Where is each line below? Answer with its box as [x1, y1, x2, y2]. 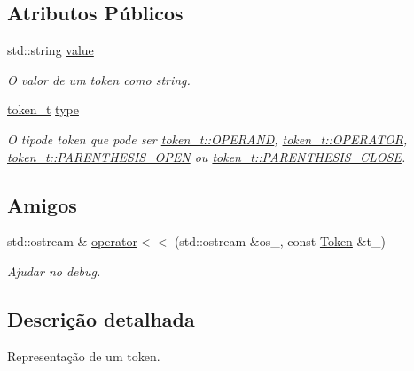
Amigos [7, 190, 77, 218]
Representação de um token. [7, 346, 160, 365]
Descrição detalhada [7, 305, 195, 332]
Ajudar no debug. [7, 261, 101, 280]
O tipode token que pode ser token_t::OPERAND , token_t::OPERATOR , [7, 129, 408, 148]
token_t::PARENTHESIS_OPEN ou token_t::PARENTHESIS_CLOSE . [7, 147, 406, 166]
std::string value [7, 41, 94, 59]
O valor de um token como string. [7, 70, 191, 89]
